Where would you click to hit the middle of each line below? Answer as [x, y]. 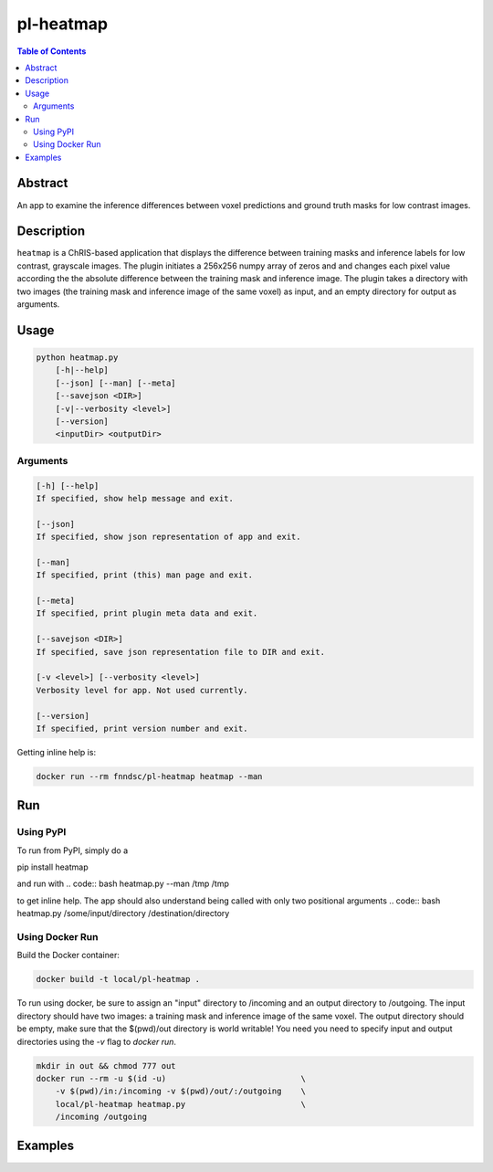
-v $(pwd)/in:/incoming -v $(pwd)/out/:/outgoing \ [180, 1091]
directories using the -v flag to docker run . [97, 1041]
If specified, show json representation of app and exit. [168, 537]
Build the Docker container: [68, 956]
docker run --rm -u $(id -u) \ [171, 1078]
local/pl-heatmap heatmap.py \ [180, 1104]
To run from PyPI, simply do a [73, 850]
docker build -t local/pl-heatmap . [118, 979]
